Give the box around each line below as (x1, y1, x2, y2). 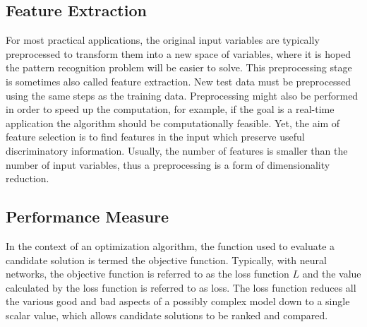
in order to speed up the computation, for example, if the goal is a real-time (6, 102, 335, 117)
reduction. (6, 171, 49, 186)
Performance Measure (6, 206, 169, 227)
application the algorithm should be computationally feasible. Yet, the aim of (6, 115, 340, 130)
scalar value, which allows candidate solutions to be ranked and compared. (6, 307, 328, 322)
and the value (302, 266, 361, 281)
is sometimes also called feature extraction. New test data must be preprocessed (6, 73, 351, 88)
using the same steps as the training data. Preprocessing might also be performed (6, 88, 359, 102)
